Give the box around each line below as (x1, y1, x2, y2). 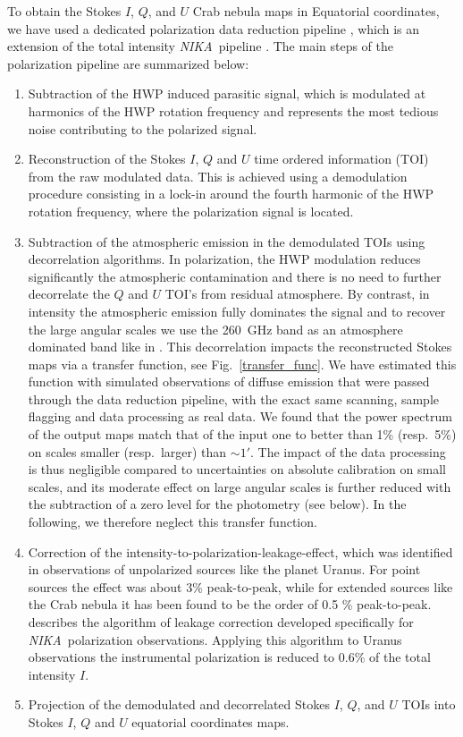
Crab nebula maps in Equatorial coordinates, (192, 2, 440, 20)
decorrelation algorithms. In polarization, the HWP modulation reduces (28, 250, 421, 268)
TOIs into (401, 695, 456, 714)
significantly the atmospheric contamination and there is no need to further (28, 267, 442, 285)
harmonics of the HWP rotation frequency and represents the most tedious (28, 101, 439, 120)
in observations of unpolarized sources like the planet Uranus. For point (28, 560, 421, 579)
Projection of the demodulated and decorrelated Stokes (28, 695, 330, 714)
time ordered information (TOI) (254, 149, 429, 168)
